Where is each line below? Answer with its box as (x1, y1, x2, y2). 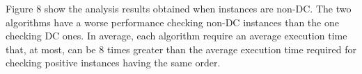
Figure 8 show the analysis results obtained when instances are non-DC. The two (6, 1, 352, 15)
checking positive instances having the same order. (6, 55, 221, 70)
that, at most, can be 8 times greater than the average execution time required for (6, 41, 356, 56)
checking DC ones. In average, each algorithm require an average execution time (6, 28, 347, 43)
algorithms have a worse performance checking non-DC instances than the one (6, 15, 339, 29)
